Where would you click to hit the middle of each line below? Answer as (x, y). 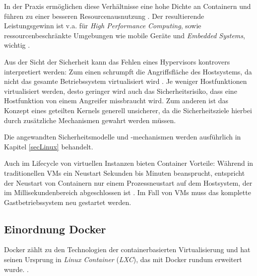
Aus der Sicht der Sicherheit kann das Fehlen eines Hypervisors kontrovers (117, 61)
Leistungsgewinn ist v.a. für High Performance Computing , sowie (103, 26)
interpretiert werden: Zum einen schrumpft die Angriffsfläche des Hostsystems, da (128, 71)
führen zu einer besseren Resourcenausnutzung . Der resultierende (104, 16)
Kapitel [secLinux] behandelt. (49, 146)
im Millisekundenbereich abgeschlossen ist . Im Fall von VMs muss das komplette (128, 192)
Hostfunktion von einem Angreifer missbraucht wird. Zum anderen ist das (116, 101)
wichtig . (17, 45)
